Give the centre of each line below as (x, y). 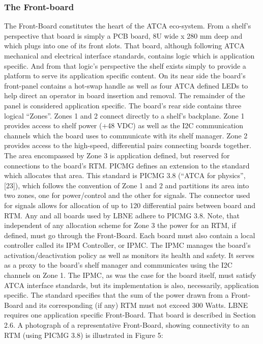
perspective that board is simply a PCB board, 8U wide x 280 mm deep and (123, 35)
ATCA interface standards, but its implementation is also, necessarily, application (131, 285)
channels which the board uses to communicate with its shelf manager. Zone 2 (126, 135)
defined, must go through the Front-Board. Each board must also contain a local (130, 235)
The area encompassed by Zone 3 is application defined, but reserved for (117, 155)
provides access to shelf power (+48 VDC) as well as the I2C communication (124, 125)
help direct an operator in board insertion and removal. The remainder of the (125, 95)
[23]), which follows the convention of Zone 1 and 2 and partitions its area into (127, 185)
